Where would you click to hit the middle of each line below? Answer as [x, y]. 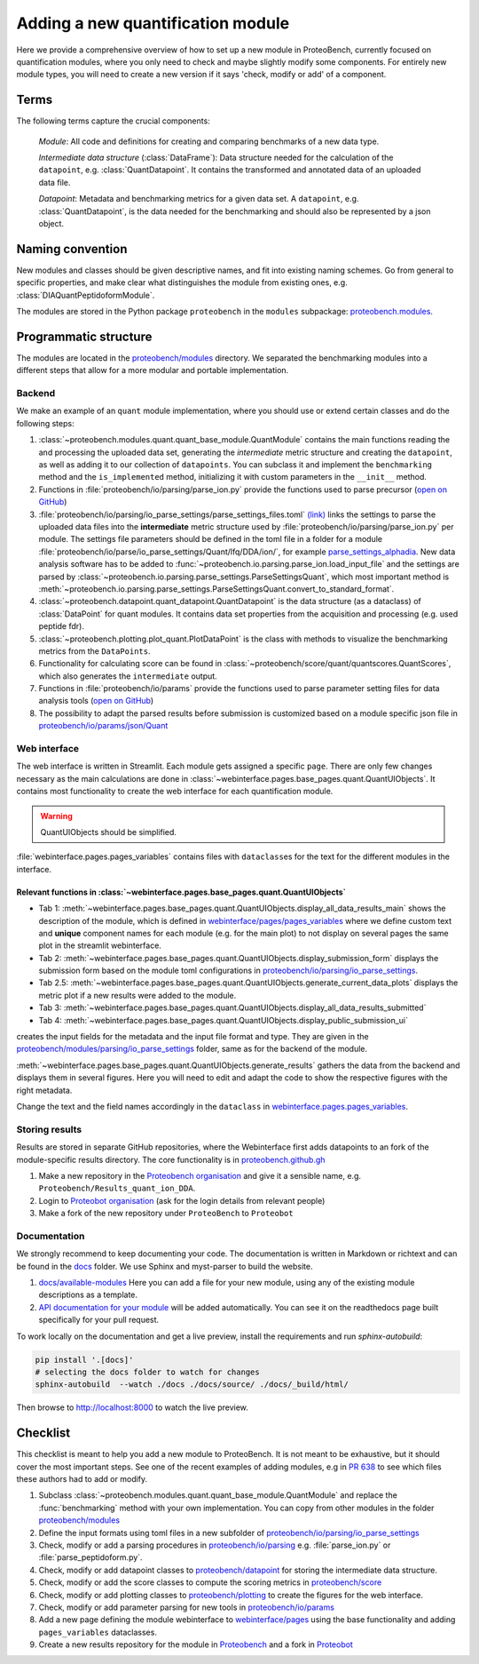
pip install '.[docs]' [84, 1360]
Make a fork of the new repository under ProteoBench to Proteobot [166, 1214]
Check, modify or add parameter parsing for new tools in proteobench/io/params [186, 1607]
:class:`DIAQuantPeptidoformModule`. [86, 295]
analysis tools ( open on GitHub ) [96, 701]
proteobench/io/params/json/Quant [103, 726]
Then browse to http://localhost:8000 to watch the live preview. [132, 1407]
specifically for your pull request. [99, 1320]
